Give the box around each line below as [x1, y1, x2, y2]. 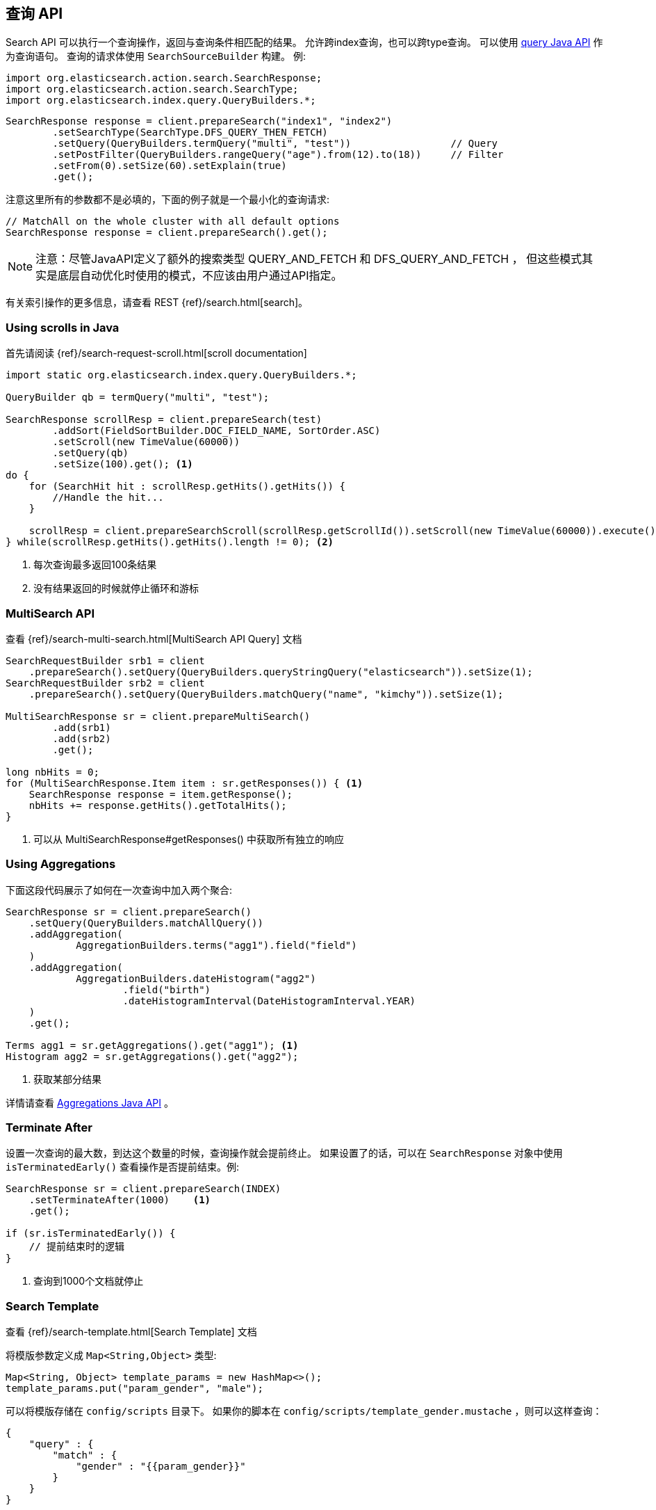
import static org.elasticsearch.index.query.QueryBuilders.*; [6, 369, 357, 381]
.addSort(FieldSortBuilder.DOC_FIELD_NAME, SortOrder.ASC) [52, 425, 381, 437]
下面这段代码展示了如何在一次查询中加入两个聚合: [6, 883, 233, 896]
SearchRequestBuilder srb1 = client [6, 654, 205, 666]
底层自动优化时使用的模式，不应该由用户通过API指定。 [58, 268, 343, 283]
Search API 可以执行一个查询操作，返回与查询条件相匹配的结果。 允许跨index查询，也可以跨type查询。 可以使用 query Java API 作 [6, 36, 603, 49]
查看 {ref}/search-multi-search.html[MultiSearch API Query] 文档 [6, 632, 302, 645]
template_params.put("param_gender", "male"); [6, 1383, 263, 1395]
